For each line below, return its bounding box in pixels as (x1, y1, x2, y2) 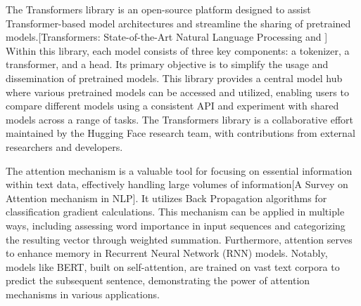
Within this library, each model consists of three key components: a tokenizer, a (6, 43, 350, 58)
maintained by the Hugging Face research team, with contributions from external (6, 126, 355, 140)
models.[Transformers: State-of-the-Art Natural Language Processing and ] (6, 29, 328, 44)
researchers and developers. (6, 139, 123, 154)
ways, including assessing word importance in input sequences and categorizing (6, 218, 346, 232)
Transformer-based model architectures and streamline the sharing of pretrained (6, 15, 351, 30)
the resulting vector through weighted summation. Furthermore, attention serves (6, 232, 353, 246)
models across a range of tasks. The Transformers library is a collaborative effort (6, 112, 354, 126)
